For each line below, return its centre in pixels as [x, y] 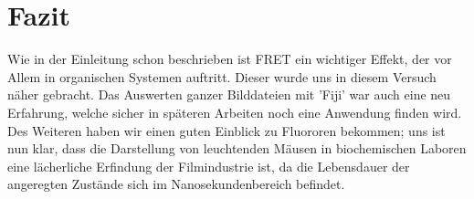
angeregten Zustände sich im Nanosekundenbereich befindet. [176, 184]
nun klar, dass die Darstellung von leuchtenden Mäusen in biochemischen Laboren [237, 148]
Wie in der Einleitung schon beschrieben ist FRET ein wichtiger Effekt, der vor [230, 59]
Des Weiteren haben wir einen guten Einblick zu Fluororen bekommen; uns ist [226, 130]
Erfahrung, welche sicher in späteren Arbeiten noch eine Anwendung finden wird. [235, 112]
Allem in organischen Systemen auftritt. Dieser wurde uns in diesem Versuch [222, 76]
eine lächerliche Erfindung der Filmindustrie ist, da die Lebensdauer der [209, 166]
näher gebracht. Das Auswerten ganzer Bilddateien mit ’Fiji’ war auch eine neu [229, 94]
